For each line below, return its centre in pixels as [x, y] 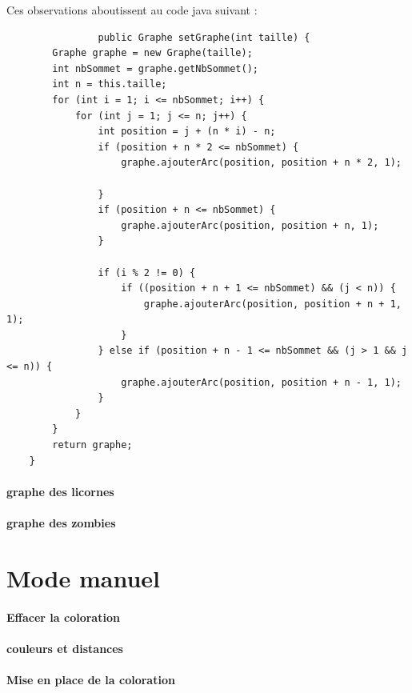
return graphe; [92, 445]
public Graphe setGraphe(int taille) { [204, 37]
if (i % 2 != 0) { [147, 272]
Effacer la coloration [63, 617]
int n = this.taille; [110, 84]
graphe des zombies [61, 523]
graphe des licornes [60, 491]
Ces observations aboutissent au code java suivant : [132, 10]
